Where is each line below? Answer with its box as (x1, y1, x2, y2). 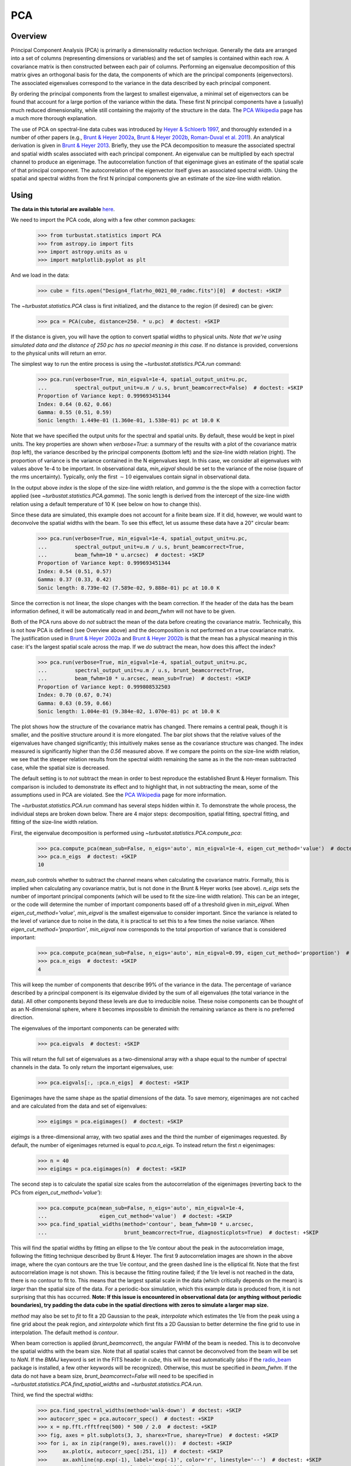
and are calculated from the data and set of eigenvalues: (11, 1102, 147, 1109)
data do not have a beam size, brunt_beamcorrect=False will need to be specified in (11, 1372, 214, 1379)
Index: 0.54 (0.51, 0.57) (37, 568, 112, 575)
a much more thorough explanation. (11, 115, 97, 122)
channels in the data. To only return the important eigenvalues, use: (11, 1064, 174, 1071)
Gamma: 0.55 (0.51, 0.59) (37, 409, 112, 416)
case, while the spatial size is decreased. (11, 764, 110, 771)
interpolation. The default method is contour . (11, 1329, 119, 1336)
